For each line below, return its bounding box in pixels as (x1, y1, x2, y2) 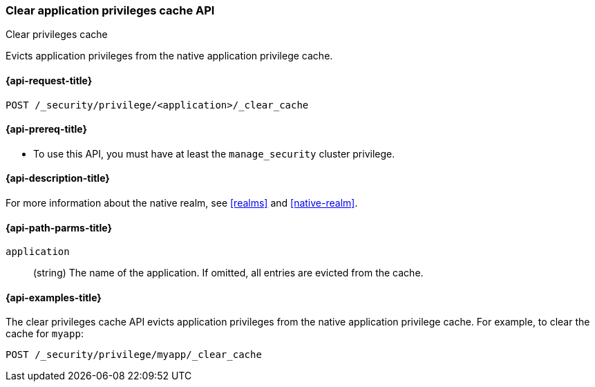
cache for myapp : (6, 328, 84, 340)
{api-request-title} (6, 74, 93, 86)
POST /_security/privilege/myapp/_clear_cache (6, 349, 262, 361)
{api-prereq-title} (6, 123, 88, 135)
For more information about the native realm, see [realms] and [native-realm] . (6, 197, 358, 209)
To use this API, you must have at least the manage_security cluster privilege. (33, 147, 395, 160)
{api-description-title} (6, 172, 110, 185)
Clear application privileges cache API (6, 3, 215, 17)
